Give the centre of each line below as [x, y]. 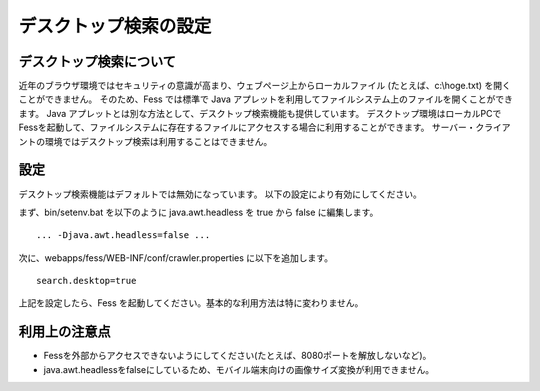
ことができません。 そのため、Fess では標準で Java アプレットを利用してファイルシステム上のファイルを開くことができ [266, 99]
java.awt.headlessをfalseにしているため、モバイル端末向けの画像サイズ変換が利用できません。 [239, 369]
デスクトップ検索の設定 [115, 26]
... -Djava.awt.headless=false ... [123, 235]
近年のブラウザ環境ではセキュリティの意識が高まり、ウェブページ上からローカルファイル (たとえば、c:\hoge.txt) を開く [265, 86]
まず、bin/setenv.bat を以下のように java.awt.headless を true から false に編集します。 [198, 212]
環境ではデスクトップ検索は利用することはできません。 [158, 141]
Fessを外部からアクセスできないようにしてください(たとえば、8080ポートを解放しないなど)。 [237, 356]
